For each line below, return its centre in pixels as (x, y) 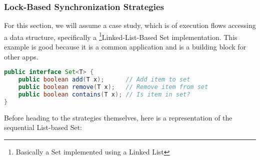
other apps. (21, 56)
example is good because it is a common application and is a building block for (125, 47)
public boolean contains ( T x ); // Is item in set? (104, 94)
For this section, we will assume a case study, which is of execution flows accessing (130, 25)
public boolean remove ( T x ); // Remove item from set (113, 87)
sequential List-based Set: (43, 127)
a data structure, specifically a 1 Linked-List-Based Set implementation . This (121, 36)
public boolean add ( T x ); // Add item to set (104, 80)
